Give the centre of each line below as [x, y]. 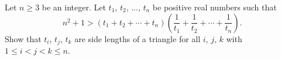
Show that [23, 38]
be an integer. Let [74, 7]
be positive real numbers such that [215, 7]
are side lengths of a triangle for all [138, 38]
